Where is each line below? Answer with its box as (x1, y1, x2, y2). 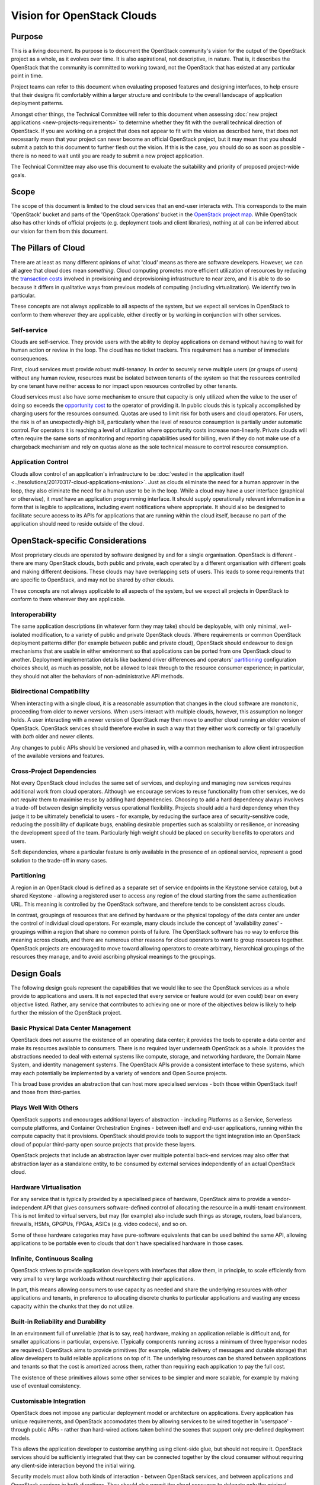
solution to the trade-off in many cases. (11, 857, 108, 864)
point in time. (11, 72, 43, 80)
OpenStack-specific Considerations (11, 535, 147, 546)
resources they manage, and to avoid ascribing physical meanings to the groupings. (11, 953, 216, 960)
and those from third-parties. (11, 1089, 82, 1096)
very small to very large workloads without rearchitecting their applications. (11, 1275, 196, 1282)
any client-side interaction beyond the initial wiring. (11, 1462, 136, 1469)
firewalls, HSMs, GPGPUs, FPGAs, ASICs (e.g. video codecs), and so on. (11, 1221, 188, 1228)
